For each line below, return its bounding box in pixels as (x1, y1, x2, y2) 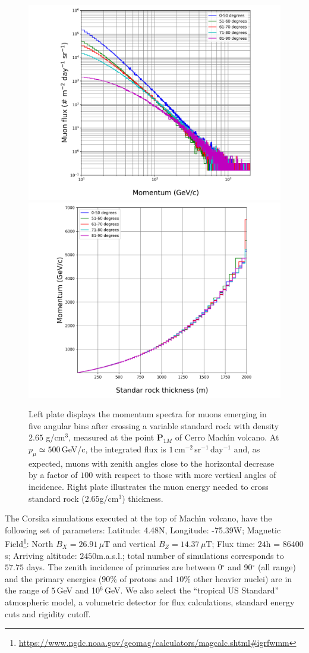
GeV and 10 (56, 584, 100, 596)
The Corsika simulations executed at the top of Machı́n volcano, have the (5, 512, 272, 524)
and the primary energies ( (5, 572, 102, 585)
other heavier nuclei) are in (193, 572, 292, 585)
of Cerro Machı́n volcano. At (175, 431, 279, 443)
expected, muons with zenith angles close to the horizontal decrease (29, 457, 275, 469)
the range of (5, 584, 49, 596)
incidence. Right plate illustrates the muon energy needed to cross (29, 480, 269, 492)
